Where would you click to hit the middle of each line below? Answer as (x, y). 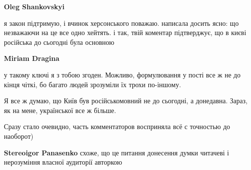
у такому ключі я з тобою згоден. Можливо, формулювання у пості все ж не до (122, 74)
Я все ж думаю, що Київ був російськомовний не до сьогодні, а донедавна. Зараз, (126, 101)
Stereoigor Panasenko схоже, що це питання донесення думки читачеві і (117, 152)
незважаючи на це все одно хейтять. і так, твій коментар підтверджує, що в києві (125, 32)
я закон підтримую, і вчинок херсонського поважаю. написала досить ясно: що (121, 23)
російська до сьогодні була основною (59, 42)
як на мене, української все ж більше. (60, 110)
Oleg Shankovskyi (34, 6)
